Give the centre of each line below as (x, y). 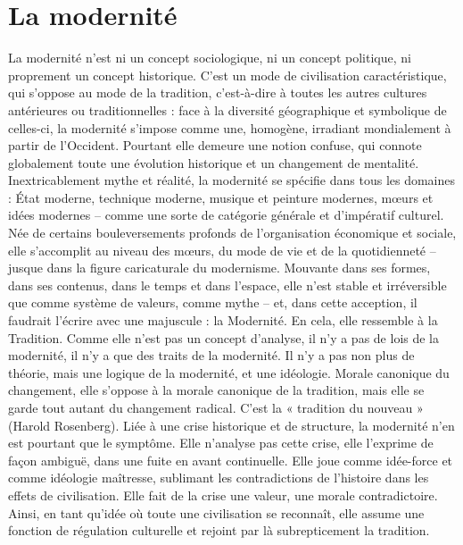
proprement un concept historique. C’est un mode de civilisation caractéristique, (227, 75)
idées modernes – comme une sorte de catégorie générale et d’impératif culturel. (226, 215)
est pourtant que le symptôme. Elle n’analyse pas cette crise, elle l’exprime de (221, 443)
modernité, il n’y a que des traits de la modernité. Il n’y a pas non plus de (211, 355)
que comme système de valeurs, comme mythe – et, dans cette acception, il (213, 302)
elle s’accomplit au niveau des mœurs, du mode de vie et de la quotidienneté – (222, 250)
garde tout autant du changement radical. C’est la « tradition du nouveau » (216, 407)
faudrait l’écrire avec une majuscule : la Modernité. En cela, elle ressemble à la (223, 320)
